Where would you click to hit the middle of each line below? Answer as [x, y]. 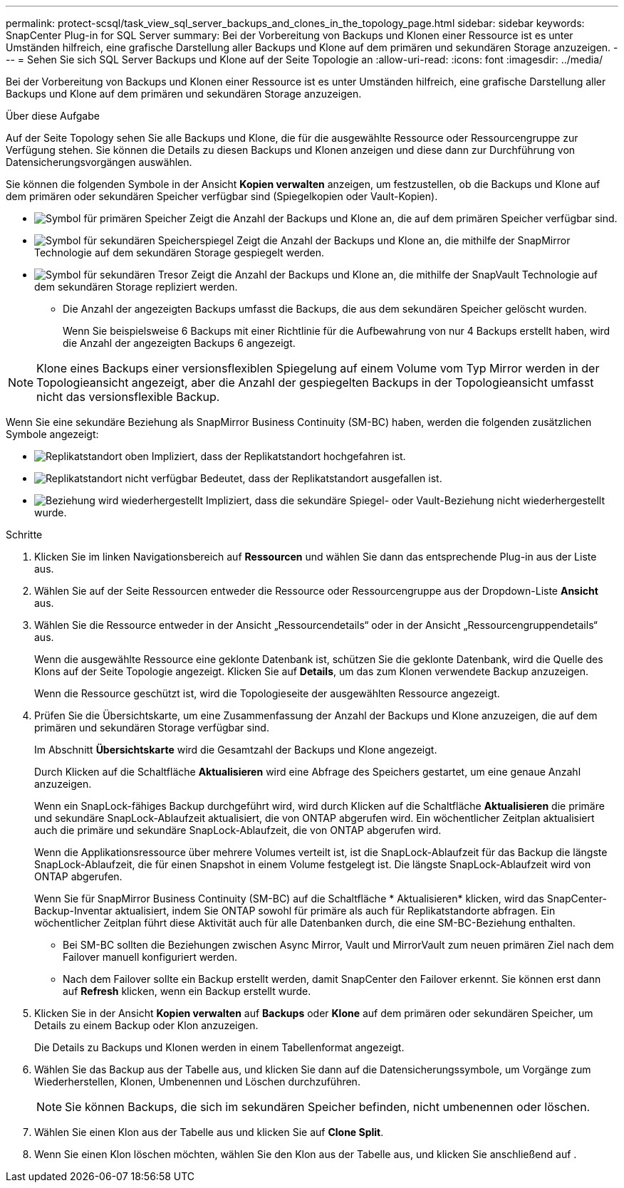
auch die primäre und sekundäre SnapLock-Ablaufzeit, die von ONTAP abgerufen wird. [238, 830]
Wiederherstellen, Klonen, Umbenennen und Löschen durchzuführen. [197, 1082]
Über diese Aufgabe [53, 116]
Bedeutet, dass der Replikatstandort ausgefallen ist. [321, 478]
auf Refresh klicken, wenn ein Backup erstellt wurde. [187, 991]
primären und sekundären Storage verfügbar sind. [152, 728]
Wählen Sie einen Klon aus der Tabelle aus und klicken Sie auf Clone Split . [209, 1132]
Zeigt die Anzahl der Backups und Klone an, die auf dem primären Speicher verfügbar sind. [403, 218]
